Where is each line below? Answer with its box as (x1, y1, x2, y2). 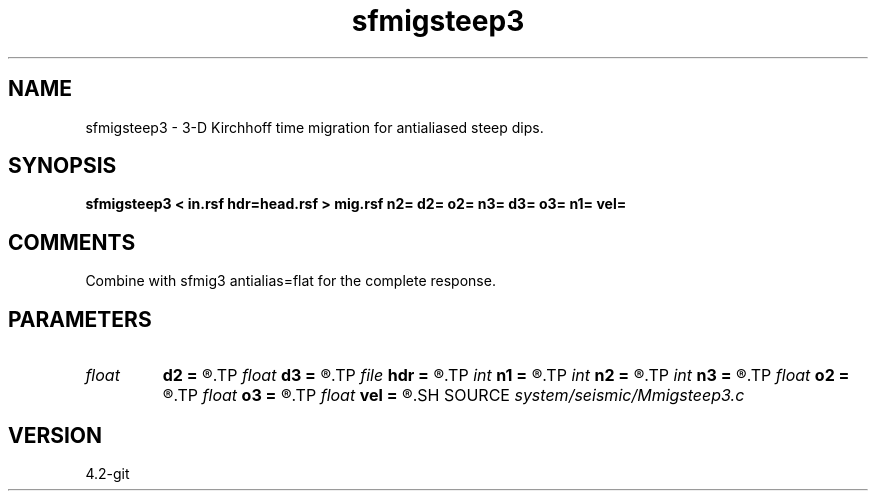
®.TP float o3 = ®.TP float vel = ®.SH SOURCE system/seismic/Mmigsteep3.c (162, 385, 745, 406)
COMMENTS (8, 229, 136, 255)
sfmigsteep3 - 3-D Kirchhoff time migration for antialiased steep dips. (85, 118, 544, 136)
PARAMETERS (8, 306, 152, 332)
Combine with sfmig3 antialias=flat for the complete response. (85, 272, 496, 290)
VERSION (8, 422, 103, 448)
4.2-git (85, 464, 130, 482)
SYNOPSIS (8, 153, 117, 179)
